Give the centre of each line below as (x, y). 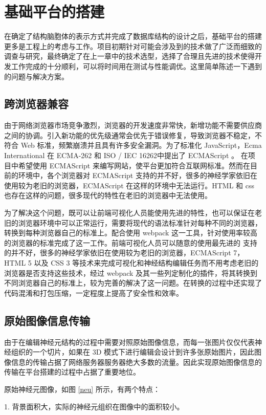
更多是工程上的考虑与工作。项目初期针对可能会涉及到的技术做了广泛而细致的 (133, 46)
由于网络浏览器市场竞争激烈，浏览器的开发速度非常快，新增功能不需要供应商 (133, 125)
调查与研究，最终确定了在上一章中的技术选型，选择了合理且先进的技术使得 (129, 56)
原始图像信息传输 (47, 320)
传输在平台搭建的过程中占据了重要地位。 (72, 372)
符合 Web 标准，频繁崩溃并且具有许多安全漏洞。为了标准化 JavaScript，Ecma (133, 145)
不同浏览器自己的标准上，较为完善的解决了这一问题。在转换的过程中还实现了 (133, 283)
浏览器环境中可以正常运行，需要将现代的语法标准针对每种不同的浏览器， (140, 222)
